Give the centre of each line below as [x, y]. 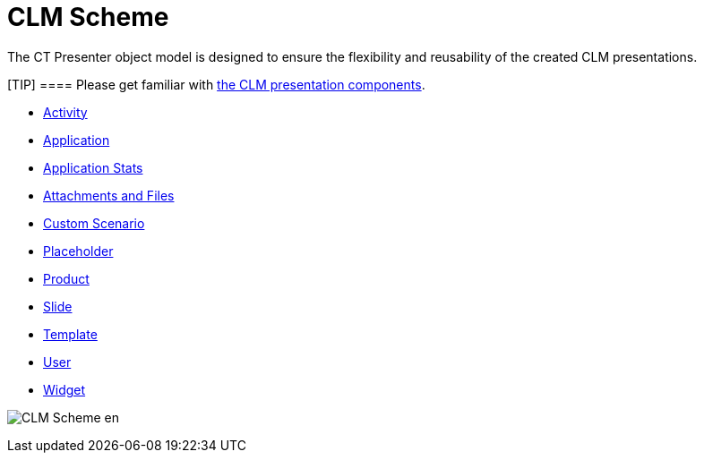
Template [70, 334]
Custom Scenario [94, 223]
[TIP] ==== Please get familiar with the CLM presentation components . [216, 84]
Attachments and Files [109, 195]
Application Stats [93, 167]
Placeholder [78, 251]
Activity [65, 112]
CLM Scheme [88, 17]
